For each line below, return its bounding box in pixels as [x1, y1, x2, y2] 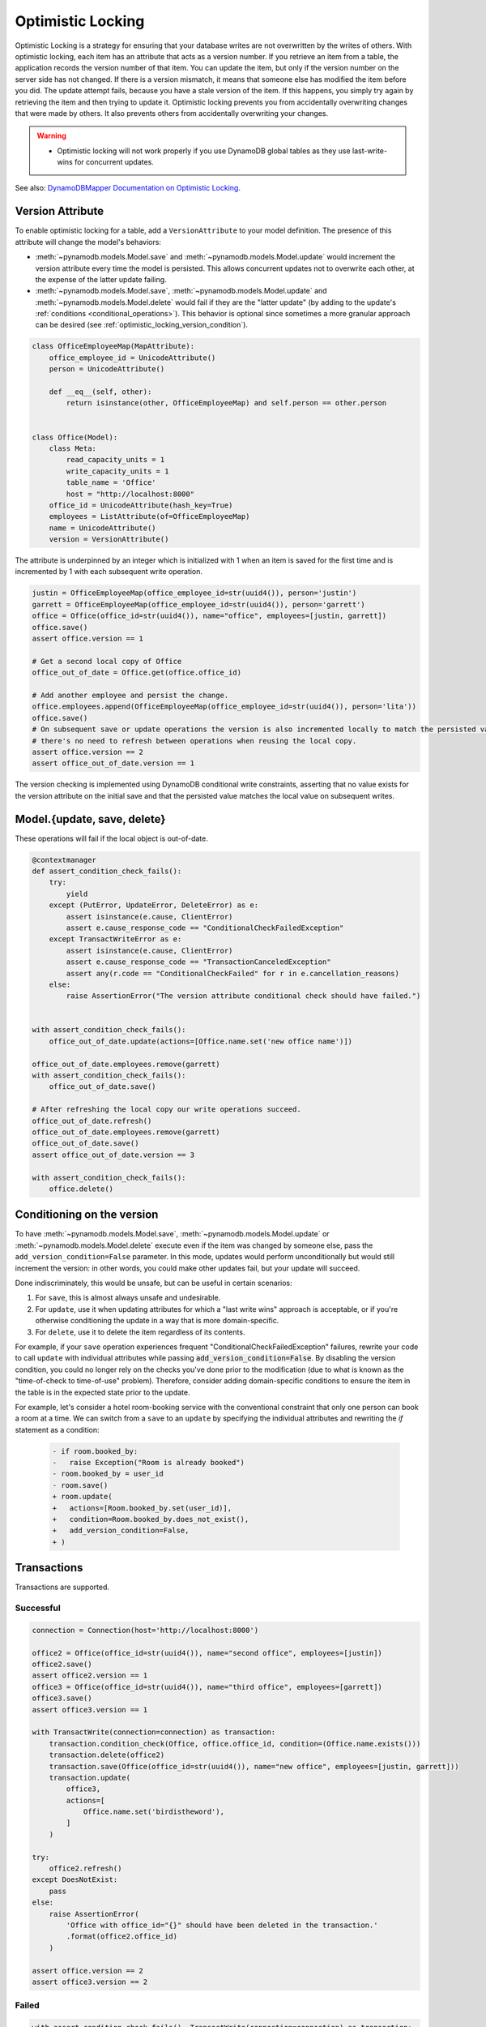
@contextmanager [32, 855, 97, 864]
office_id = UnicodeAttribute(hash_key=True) [49, 500, 233, 510]
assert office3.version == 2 [32, 1977, 148, 1986]
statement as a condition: [15, 1425, 100, 1434]
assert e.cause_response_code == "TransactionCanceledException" [66, 958, 331, 966]
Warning [36, 131, 66, 141]
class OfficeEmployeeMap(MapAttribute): [32, 341, 194, 351]
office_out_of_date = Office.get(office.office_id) [32, 668, 242, 677]
